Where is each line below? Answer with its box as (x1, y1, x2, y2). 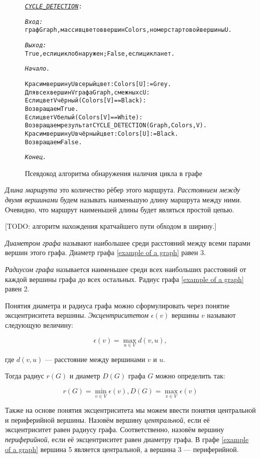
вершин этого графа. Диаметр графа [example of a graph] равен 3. (5, 247, 206, 258)
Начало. (25, 65, 50, 73)
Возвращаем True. (25, 105, 79, 112)
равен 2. (5, 283, 30, 294)
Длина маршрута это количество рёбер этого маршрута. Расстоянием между (5, 184, 240, 195)
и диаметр (69, 370, 101, 381)
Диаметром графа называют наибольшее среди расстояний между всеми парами (5, 237, 251, 248)
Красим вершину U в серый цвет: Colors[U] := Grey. (25, 80, 171, 88)
